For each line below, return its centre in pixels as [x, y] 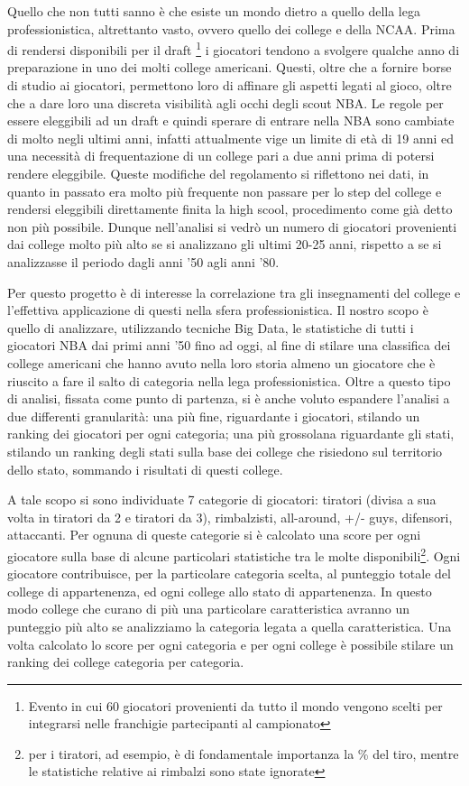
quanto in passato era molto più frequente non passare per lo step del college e [225, 191]
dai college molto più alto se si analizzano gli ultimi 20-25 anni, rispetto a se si [225, 244]
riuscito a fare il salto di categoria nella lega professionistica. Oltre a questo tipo [229, 380]
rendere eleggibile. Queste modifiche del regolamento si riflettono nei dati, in [218, 173]
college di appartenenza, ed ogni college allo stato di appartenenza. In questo [220, 591]
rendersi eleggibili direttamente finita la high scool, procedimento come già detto [230, 209]
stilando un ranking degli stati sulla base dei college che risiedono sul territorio [225, 451]
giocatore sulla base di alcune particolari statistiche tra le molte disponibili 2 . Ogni [234, 554]
